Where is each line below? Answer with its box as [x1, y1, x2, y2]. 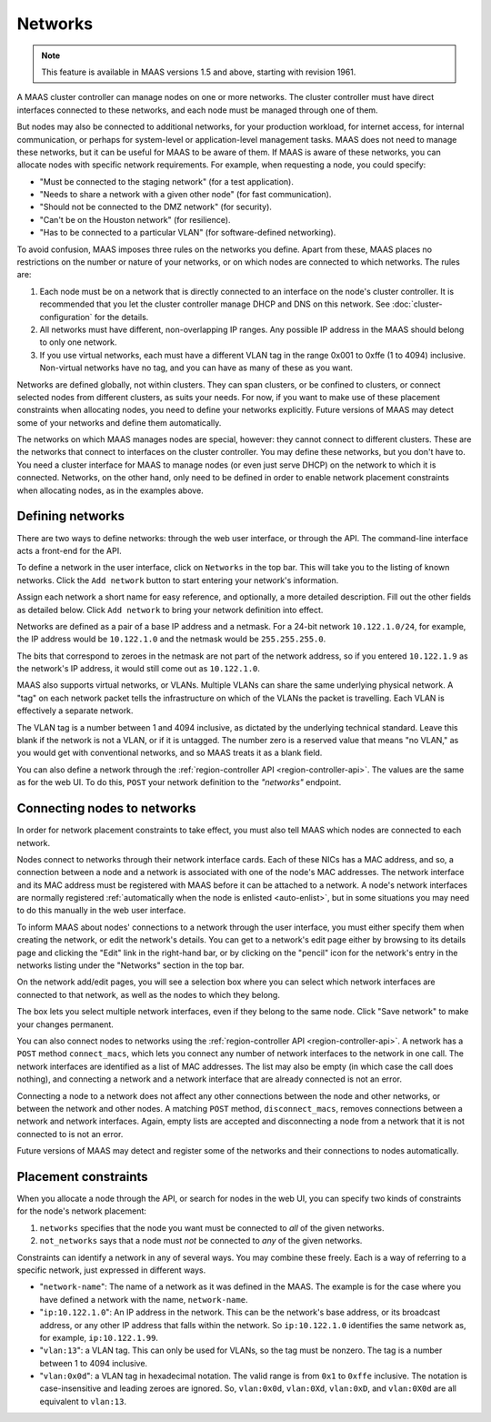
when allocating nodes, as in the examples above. [16, 485, 204, 496]
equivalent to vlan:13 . [39, 1396, 127, 1407]
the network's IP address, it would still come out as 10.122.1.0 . [16, 663, 261, 674]
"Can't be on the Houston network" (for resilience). [39, 214, 231, 225]
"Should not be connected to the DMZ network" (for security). [39, 201, 273, 213]
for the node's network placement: [16, 1205, 147, 1216]
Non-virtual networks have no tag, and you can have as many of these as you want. [39, 362, 354, 373]
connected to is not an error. [16, 1128, 124, 1139]
